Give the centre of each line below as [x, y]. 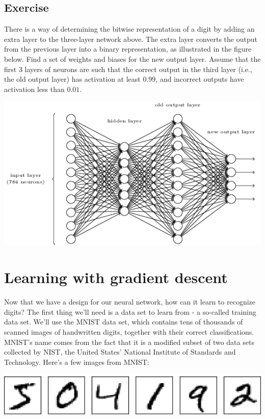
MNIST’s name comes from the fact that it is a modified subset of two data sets [129, 342]
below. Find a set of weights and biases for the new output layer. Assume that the [132, 59]
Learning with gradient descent [116, 277]
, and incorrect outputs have [200, 79]
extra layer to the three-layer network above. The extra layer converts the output [131, 39]
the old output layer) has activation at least [72, 79]
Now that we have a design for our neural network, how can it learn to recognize [130, 302]
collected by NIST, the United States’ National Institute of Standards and [120, 352]
